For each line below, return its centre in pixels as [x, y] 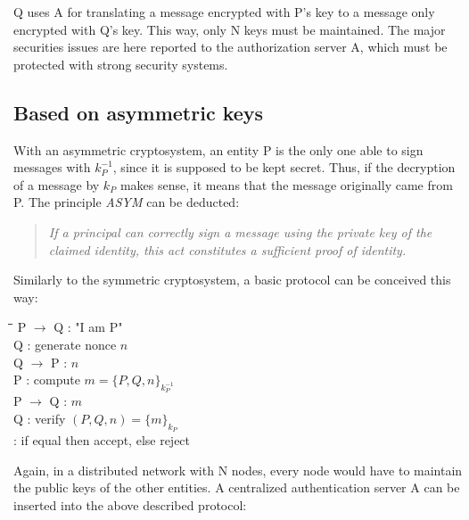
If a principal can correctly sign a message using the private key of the [240, 231]
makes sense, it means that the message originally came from [286, 184]
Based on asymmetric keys [139, 112]
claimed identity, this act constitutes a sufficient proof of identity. [227, 249]
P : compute [47, 380]
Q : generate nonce [65, 344]
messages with [52, 167]
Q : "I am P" [88, 327]
